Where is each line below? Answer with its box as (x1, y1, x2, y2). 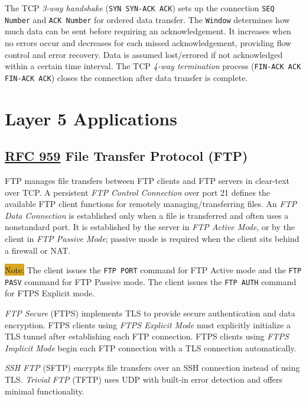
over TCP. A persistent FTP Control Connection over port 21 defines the (5, 186, 271, 198)
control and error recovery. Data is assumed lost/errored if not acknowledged (5, 48, 283, 60)
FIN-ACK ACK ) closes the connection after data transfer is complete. (5, 71, 248, 83)
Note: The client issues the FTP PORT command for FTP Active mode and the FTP (5, 264, 302, 276)
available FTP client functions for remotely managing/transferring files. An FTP (5, 198, 297, 210)
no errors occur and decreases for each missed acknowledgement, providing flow (5, 36, 292, 48)
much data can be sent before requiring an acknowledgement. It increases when (5, 25, 291, 37)
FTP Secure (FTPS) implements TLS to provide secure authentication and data (5, 307, 295, 319)
